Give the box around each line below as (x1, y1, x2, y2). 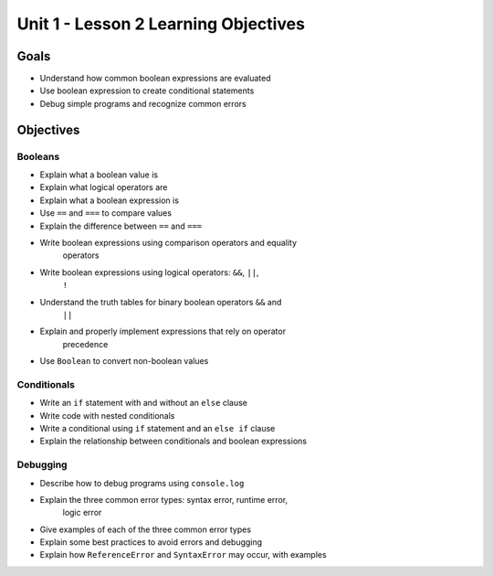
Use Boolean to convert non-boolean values (39, 356, 209, 367)
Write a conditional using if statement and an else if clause (39, 423, 276, 433)
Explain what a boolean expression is (39, 195, 180, 206)
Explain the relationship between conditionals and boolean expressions (39, 435, 308, 447)
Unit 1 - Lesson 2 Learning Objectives (16, 14, 306, 34)
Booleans (16, 150, 60, 163)
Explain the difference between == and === (39, 220, 203, 231)
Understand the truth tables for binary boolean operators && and (39, 296, 282, 307)
